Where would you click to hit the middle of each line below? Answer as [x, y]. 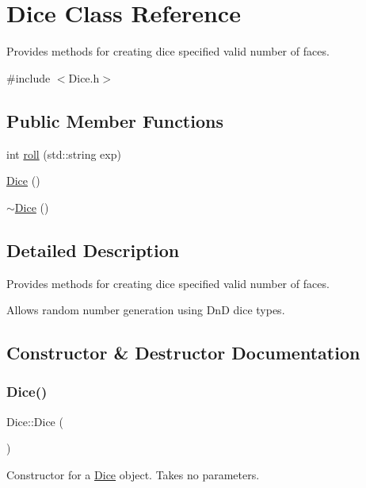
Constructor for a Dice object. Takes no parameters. [133, 474]
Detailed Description [93, 250]
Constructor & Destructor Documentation [183, 353]
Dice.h [84, 77]
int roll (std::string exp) [64, 154]
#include [29, 77]
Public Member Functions [115, 120]
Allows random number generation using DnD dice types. [146, 310]
